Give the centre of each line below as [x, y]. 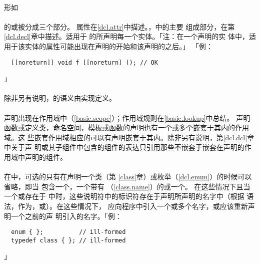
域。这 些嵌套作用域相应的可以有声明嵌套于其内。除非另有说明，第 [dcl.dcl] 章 [129, 137]
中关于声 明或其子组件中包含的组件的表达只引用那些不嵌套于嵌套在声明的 [124, 147]
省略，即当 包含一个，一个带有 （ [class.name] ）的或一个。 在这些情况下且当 [127, 186]
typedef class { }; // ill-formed [68, 240]
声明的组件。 [46, 157]
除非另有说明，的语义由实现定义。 [60, 98]
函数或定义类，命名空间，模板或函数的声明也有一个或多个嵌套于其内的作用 [126, 127]
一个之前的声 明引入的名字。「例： [66, 216]
